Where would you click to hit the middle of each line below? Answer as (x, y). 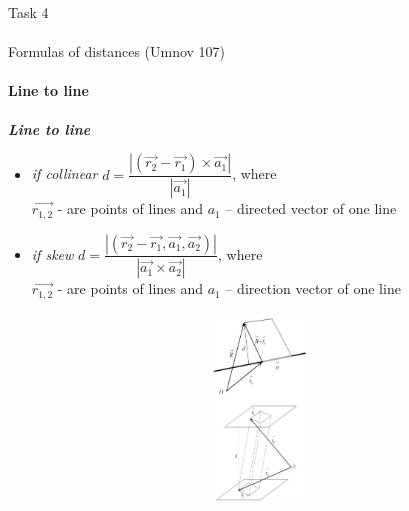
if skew (52, 253)
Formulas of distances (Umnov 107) (117, 51)
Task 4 (28, 12)
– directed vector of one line (311, 208)
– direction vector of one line (313, 288)
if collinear (64, 173)
